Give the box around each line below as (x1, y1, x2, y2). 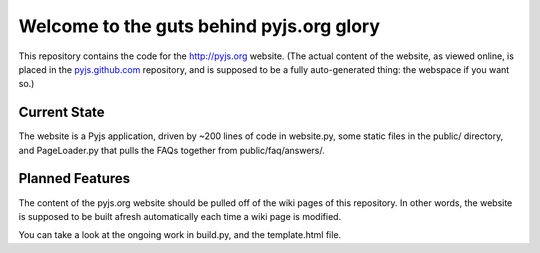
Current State (18, 104, 105, 121)
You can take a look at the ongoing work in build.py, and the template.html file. (18, 229, 342, 241)
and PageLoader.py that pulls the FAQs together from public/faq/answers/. (18, 144, 325, 156)
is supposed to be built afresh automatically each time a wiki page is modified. (18, 210, 342, 222)
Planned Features (18, 170, 131, 187)
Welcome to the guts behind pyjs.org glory (18, 15, 380, 37)
